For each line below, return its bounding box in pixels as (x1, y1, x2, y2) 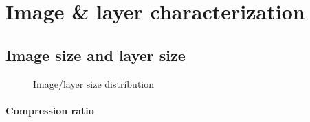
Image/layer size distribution (33, 76, 155, 90)
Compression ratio (5, 103, 94, 117)
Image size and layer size (5, 44, 186, 65)
